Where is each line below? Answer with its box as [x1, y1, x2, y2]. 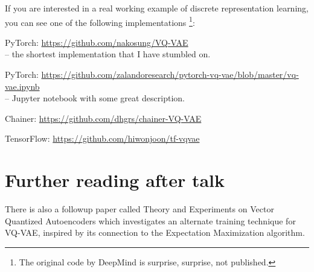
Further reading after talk [5, 168, 225, 192]
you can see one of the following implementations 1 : [5, 14, 195, 28]
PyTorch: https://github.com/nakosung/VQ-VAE [5, 36, 188, 48]
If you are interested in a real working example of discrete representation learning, [5, 2, 309, 14]
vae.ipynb [5, 80, 40, 92]
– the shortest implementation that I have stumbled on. [5, 48, 211, 60]
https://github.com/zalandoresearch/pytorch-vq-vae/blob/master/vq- [41, 68, 299, 81]
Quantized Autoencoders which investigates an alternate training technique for [5, 214, 296, 227]
